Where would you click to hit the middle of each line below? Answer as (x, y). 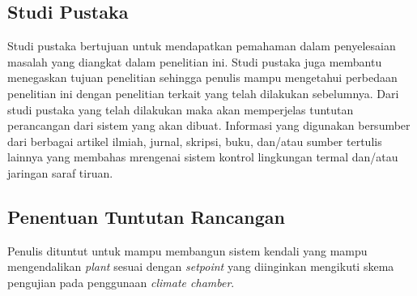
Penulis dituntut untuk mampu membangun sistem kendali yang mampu (187, 250)
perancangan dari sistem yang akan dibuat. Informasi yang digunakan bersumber (209, 125)
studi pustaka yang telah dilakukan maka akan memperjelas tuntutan (181, 109)
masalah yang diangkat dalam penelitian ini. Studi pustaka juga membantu (195, 61)
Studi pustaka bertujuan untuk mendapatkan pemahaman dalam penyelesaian (202, 46)
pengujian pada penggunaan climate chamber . (121, 282)
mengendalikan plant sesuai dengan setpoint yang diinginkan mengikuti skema (201, 266)
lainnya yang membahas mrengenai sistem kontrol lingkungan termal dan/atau (203, 157)
